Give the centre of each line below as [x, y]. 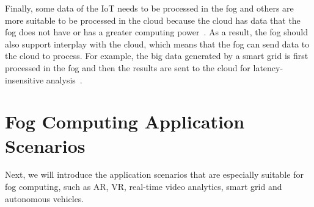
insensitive [24, 79]
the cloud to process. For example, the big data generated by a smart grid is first [157, 56]
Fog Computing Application [125, 121]
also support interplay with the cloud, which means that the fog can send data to [157, 44]
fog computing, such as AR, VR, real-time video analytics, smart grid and [144, 187]
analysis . [64, 79]
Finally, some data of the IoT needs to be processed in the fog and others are [149, 8]
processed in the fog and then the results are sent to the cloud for [128, 67]
